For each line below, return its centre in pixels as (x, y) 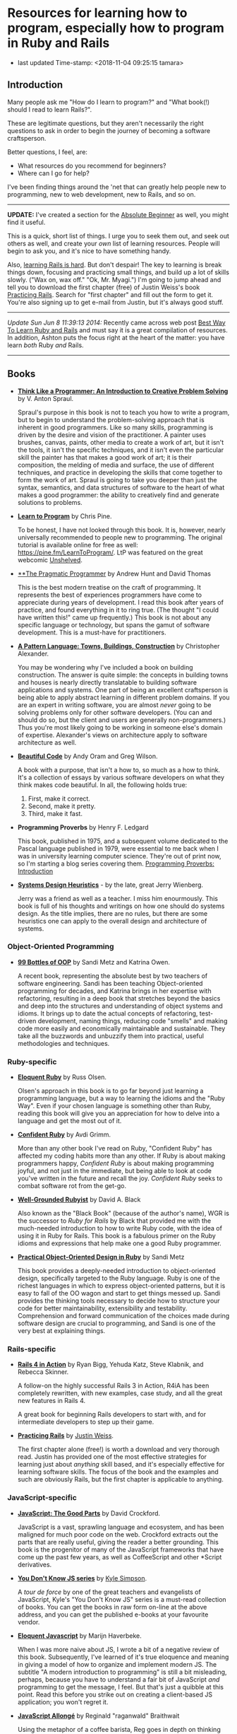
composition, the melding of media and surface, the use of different (116, 465)
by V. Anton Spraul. (45, 398)
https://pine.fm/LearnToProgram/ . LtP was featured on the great (110, 552)
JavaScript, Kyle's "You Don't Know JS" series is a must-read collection (122, 1599)
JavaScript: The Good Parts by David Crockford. (89, 1513)
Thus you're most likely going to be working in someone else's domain (120, 727)
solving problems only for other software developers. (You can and (115, 712)
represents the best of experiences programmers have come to (110, 595)
